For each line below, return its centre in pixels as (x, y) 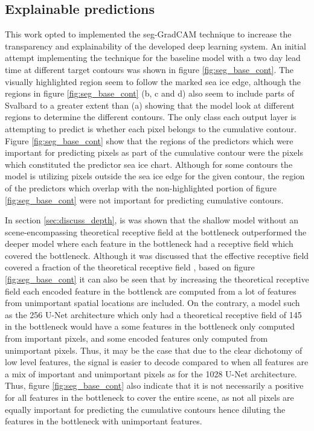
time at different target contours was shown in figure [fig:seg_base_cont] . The (149, 69)
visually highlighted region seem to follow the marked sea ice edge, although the (153, 81)
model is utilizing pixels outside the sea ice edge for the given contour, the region (155, 176)
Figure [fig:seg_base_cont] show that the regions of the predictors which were (149, 140)
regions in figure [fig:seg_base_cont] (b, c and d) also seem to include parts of (149, 93)
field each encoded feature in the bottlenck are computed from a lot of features (151, 291)
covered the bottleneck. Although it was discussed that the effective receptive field (157, 255)
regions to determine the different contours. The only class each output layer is (151, 117)
